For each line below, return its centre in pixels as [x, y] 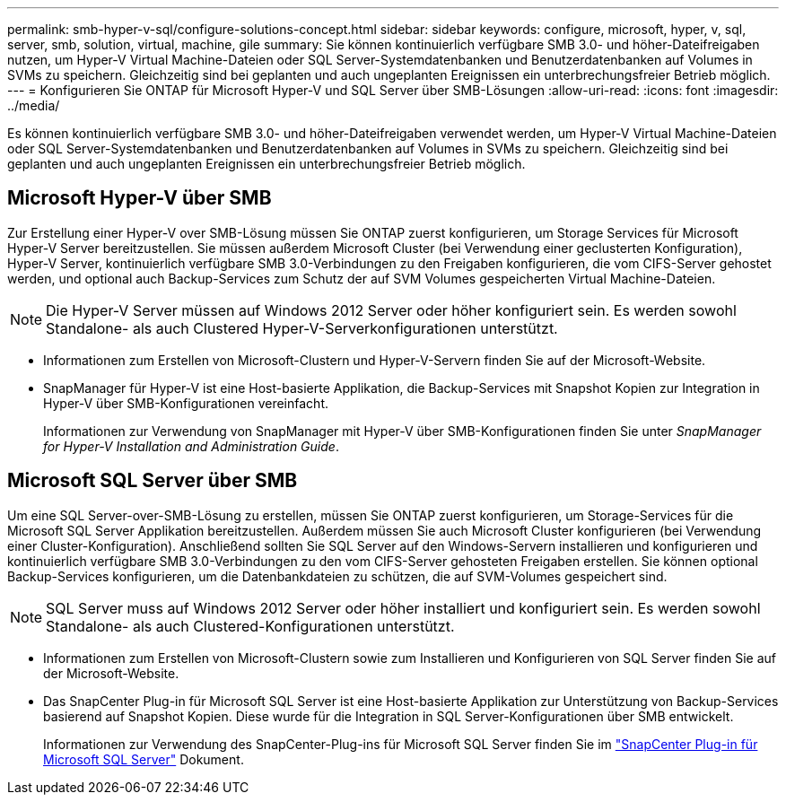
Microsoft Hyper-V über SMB [140, 198]
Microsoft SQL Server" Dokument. [144, 759]
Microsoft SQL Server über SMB [153, 481]
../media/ [34, 105]
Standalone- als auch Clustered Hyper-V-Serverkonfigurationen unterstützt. [302, 328]
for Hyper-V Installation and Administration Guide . [191, 446]
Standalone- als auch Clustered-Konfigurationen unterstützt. [250, 626]
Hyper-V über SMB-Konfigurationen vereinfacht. [186, 403]
